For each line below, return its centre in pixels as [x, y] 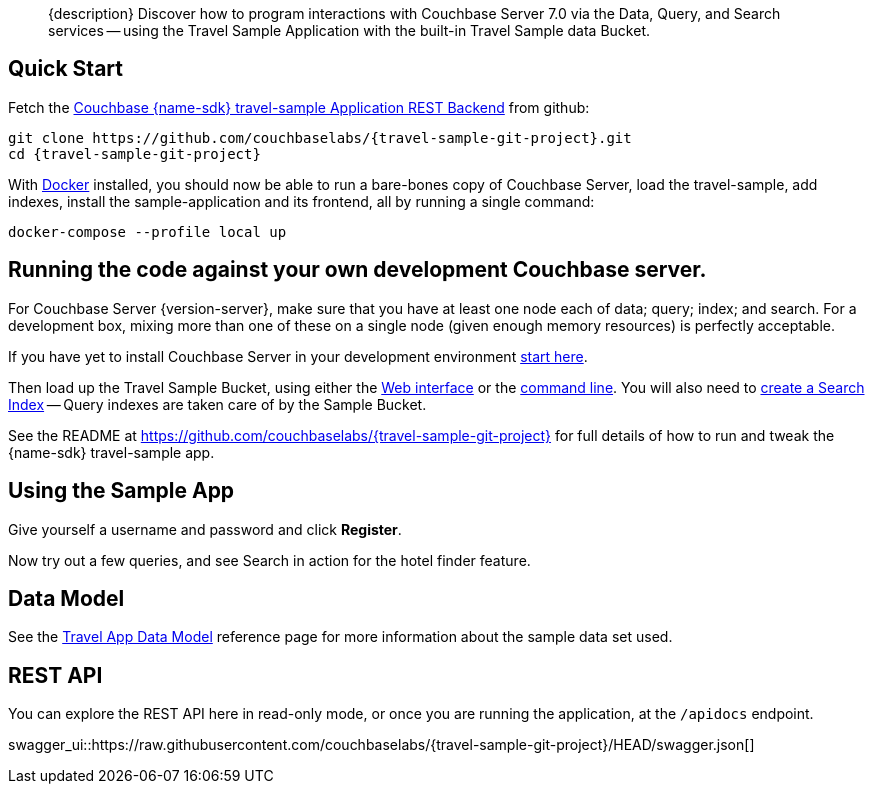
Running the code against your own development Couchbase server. [357, 270]
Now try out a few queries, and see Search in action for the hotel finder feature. [269, 560]
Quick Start [65, 69]
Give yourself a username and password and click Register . [205, 529]
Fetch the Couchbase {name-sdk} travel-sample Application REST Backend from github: [299, 107]
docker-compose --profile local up [147, 231]
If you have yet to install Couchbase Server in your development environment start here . [298, 356]
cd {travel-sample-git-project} [134, 153]
